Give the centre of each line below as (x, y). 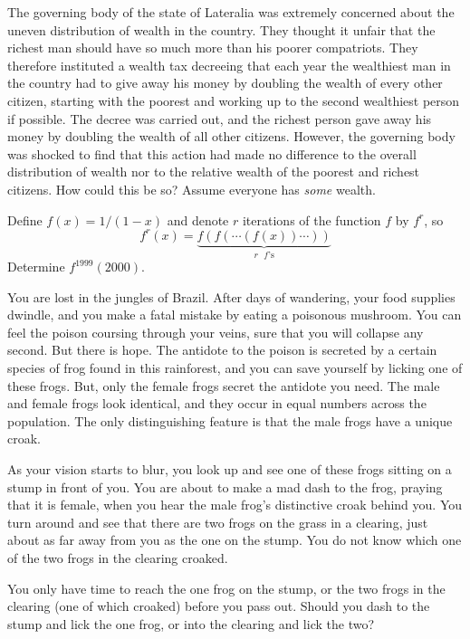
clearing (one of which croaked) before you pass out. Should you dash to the (219, 606)
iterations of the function (312, 219)
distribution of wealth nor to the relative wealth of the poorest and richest (214, 172)
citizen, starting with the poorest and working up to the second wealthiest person (234, 100)
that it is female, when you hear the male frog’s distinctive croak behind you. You (235, 505)
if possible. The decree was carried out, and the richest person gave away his (220, 118)
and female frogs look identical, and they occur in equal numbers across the (217, 403)
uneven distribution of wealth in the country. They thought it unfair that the (221, 29)
